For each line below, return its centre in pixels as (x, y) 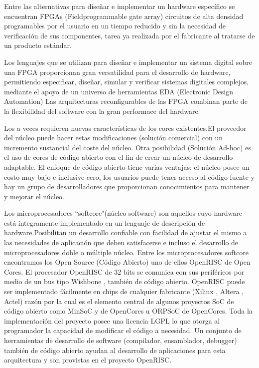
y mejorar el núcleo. (34, 196)
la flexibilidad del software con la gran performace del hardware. (102, 111)
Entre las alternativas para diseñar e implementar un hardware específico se (120, 6)
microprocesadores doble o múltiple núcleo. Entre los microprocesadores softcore (126, 252)
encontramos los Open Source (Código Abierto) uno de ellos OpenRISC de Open (127, 262)
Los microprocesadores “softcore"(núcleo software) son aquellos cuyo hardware (123, 213)
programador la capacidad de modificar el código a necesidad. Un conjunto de (123, 330)
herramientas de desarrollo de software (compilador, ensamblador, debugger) (121, 340)
